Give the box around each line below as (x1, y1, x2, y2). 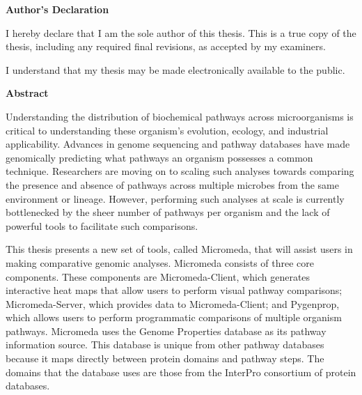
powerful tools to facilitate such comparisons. (6, 218, 198, 233)
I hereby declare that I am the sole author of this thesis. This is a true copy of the (6, 25, 356, 40)
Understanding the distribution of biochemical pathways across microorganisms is (6, 109, 354, 123)
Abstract (6, 86, 49, 100)
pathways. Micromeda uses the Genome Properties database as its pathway (6, 323, 326, 338)
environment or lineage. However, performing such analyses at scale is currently (6, 191, 345, 206)
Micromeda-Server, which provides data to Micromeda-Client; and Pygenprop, (6, 296, 340, 311)
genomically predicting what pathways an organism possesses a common (6, 150, 313, 164)
